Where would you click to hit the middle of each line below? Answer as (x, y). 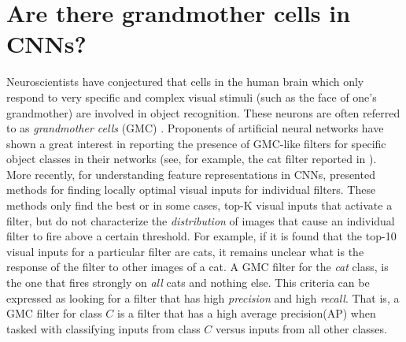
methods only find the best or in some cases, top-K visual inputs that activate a (199, 205)
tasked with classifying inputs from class (103, 328)
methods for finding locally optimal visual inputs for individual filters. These (191, 190)
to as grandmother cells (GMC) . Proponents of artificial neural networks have (195, 128)
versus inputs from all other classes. (301, 328)
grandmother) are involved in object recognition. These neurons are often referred (203, 112)
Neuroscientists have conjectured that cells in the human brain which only (185, 82)
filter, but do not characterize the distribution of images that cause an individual (201, 220)
